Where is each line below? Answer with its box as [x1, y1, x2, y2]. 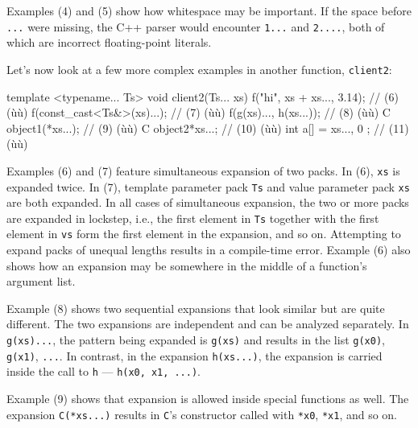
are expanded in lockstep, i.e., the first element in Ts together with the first [6, 209, 379, 226]
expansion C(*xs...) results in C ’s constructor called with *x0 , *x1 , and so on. [6, 405, 398, 422]
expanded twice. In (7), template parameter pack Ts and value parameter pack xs [6, 178, 410, 195]
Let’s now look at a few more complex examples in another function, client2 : [6, 60, 392, 77]
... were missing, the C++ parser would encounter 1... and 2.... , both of [6, 18, 385, 35]
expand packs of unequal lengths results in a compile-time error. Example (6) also [6, 241, 411, 258]
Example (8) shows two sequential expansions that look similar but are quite [6, 299, 385, 316]
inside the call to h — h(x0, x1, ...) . [6, 363, 201, 380]
